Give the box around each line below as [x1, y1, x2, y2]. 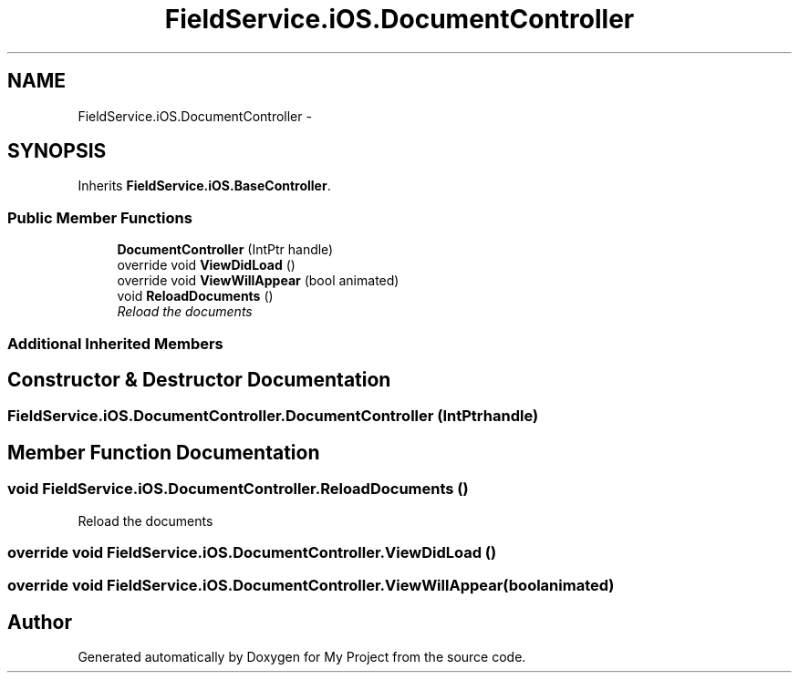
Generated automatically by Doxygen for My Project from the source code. [78, 649, 526, 665]
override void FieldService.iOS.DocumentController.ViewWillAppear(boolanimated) [7, 576, 615, 595]
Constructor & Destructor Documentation [7, 367, 391, 391]
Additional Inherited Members [7, 334, 223, 353]
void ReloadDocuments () [117, 288, 274, 304]
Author [7, 610, 72, 634]
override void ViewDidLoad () [117, 257, 296, 273]
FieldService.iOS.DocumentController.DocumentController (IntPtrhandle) [7, 407, 539, 426]
